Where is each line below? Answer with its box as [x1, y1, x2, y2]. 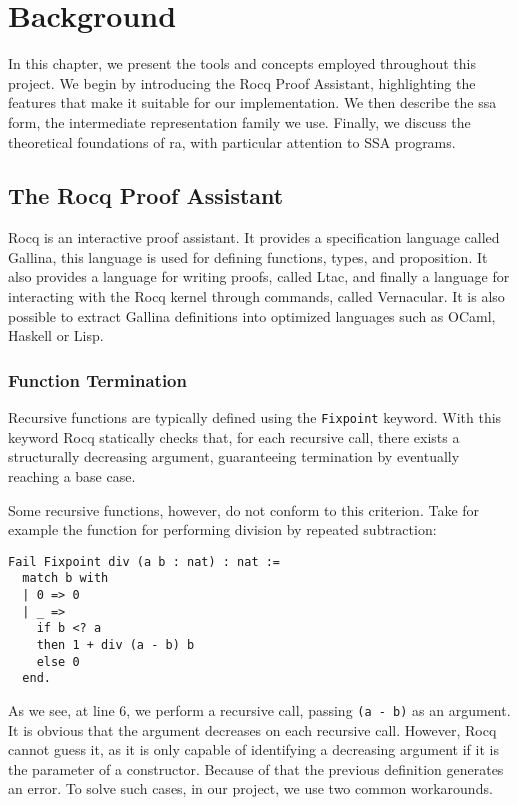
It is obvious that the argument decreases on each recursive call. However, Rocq [8, 719, 497, 740]
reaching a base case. [8, 465, 136, 486]
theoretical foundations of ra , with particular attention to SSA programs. [8, 131, 456, 152]
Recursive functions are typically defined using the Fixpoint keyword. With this [8, 407, 502, 428]
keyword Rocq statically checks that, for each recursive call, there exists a [8, 426, 460, 447]
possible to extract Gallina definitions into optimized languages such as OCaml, [8, 305, 496, 326]
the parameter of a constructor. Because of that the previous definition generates [8, 758, 504, 779]
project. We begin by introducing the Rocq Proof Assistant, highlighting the [8, 72, 476, 93]
